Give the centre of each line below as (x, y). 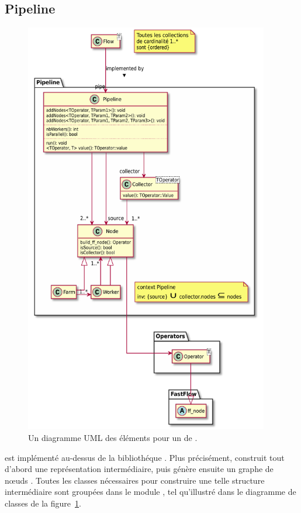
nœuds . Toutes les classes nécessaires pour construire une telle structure (135, 480)
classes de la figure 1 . (43, 503)
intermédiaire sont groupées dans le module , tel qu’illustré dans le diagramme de (150, 492)
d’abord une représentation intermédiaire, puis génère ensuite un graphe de (139, 469)
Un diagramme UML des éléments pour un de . (113, 438)
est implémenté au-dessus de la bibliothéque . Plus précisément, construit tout (145, 457)
